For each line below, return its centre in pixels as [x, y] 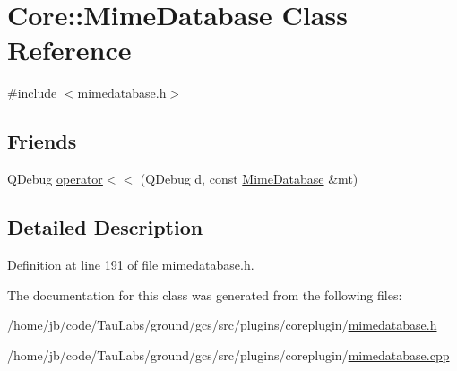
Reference [69, 50]
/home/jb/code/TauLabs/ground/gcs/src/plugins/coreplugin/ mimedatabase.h [222, 325]
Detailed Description [105, 227]
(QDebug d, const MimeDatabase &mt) [249, 179]
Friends [42, 141]
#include [32, 93]
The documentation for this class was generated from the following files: [205, 294]
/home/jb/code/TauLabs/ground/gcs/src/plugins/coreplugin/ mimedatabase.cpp [228, 354]
